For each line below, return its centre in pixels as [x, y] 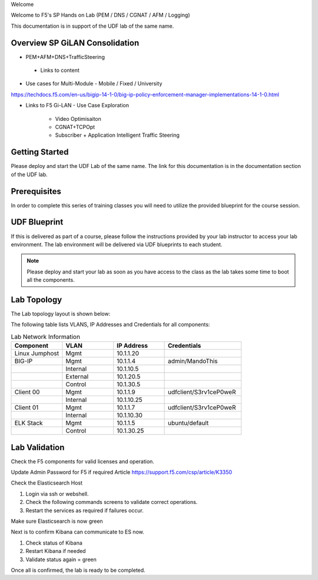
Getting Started [40, 152]
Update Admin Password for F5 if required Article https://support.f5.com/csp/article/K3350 [122, 472]
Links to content [60, 70]
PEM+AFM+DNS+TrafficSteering [65, 57]
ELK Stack [29, 423]
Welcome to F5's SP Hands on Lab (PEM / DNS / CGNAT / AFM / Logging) [101, 15]
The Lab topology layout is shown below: [61, 314]
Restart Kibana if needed [56, 551]
